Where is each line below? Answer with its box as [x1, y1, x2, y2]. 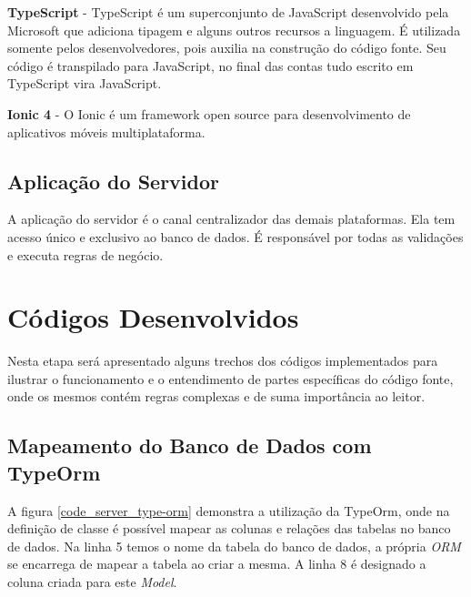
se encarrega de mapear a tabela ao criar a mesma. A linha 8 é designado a [7, 554, 426, 573]
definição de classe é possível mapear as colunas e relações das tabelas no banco [7, 519, 451, 538]
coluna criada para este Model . [7, 572, 177, 592]
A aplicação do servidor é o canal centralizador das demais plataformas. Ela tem [7, 209, 456, 228]
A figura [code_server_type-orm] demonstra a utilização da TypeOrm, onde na [7, 501, 450, 520]
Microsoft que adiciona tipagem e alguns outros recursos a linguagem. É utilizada [7, 20, 461, 39]
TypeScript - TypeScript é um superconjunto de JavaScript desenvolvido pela [7, 3, 449, 21]
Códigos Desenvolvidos [7, 298, 299, 336]
